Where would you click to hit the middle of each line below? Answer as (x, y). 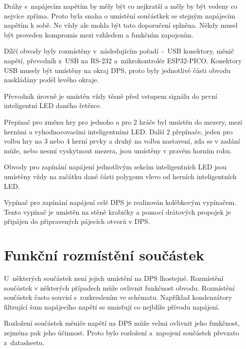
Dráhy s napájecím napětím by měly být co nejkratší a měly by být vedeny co (121, 6)
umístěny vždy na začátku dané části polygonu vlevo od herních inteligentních (120, 176)
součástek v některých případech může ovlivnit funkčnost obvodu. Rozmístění (119, 287)
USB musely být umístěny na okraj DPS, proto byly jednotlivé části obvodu (117, 70)
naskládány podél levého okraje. (52, 80)
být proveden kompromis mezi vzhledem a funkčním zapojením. (99, 34)
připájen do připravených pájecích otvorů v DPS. (77, 221)
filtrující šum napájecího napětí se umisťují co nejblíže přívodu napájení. (112, 306)
